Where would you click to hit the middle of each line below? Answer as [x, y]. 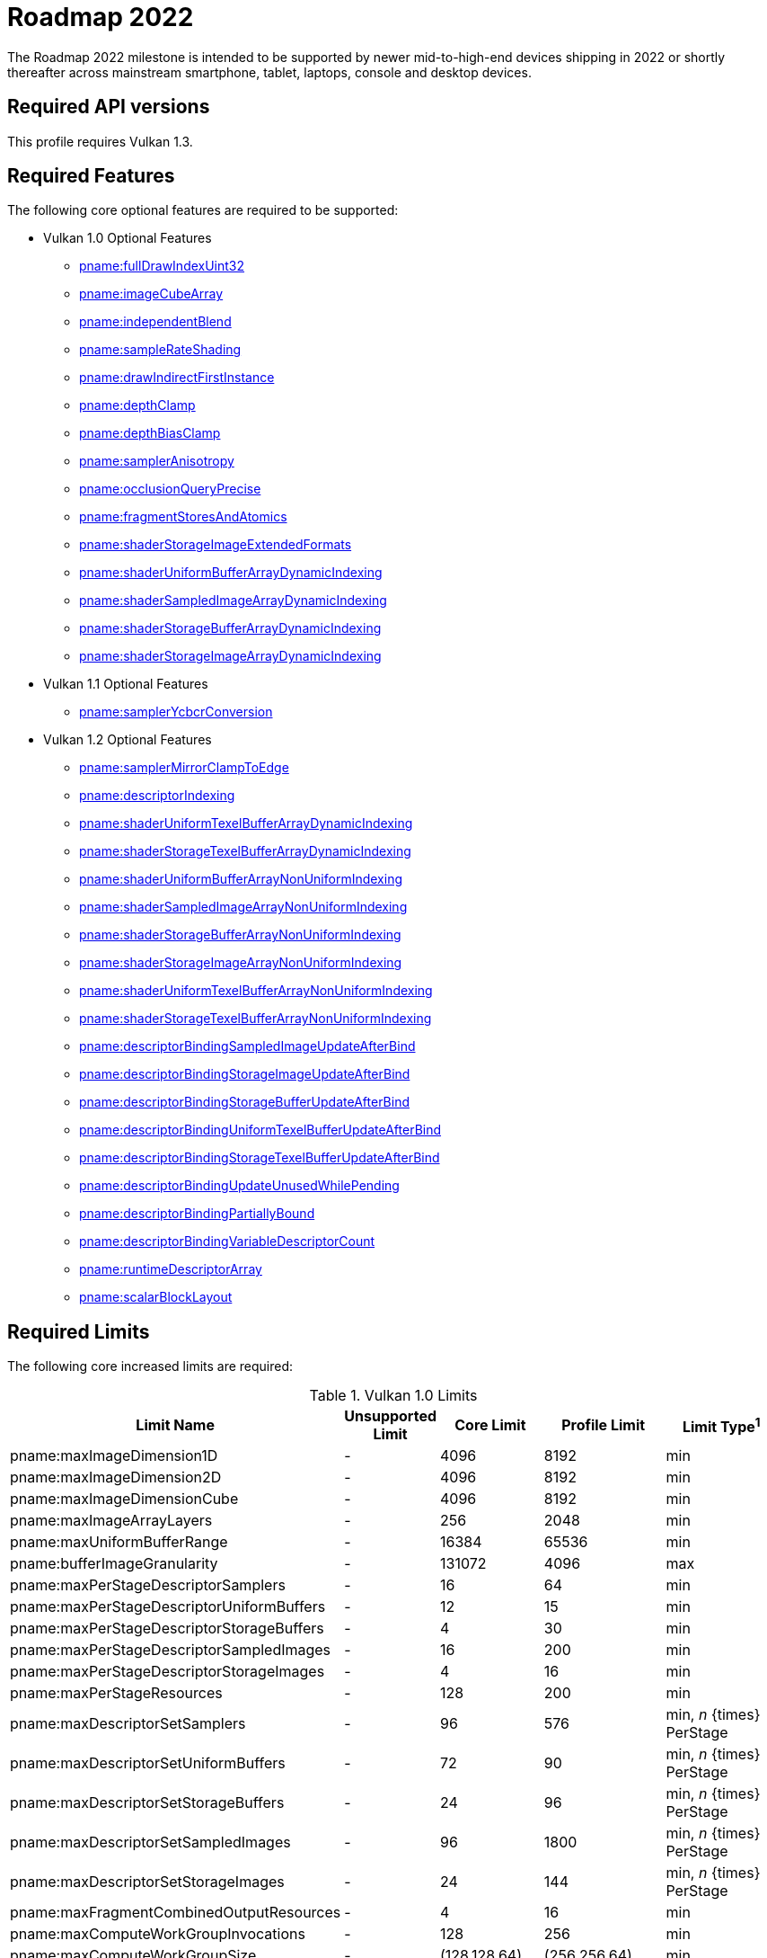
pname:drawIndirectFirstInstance [177, 378]
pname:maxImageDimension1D [114, 1456]
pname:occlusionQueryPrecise [170, 489]
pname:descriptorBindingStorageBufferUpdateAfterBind [245, 1102]
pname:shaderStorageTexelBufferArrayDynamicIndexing [245, 851]
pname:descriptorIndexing [157, 796]
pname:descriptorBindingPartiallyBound [197, 1214]
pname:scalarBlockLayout [156, 1297]
